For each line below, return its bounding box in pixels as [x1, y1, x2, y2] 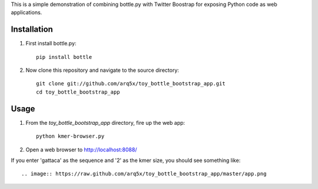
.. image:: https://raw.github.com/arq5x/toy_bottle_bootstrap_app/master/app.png [21, 171, 267, 177]
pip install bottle [36, 54, 92, 60]
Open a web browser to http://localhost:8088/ [25, 146, 137, 153]
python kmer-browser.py [36, 133, 105, 140]
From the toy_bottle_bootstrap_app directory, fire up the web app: [25, 119, 185, 126]
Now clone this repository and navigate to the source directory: [25, 67, 180, 74]
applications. [11, 9, 42, 16]
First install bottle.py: [25, 40, 77, 47]
